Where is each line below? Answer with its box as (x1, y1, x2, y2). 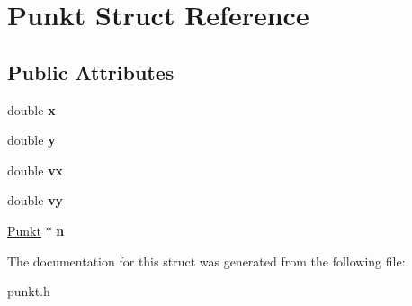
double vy (7, 191, 64, 210)
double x (7, 100, 56, 119)
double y (7, 130, 56, 149)
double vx (7, 160, 64, 179)
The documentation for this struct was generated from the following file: (7, 251, 406, 270)
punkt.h (7, 282, 50, 301)
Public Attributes (7, 58, 175, 85)
